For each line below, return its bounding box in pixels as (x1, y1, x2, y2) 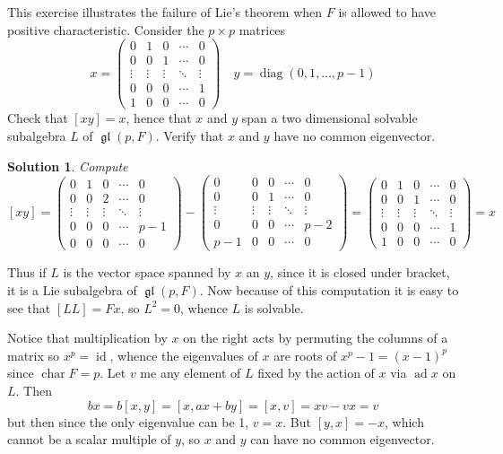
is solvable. (244, 298, 304, 317)
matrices (238, 20, 286, 39)
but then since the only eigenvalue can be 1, (7, 412, 249, 431)
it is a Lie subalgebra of (7, 281, 137, 299)
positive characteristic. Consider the (7, 20, 204, 39)
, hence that (126, 109, 192, 127)
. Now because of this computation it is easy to (199, 281, 459, 299)
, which (385, 412, 424, 431)
